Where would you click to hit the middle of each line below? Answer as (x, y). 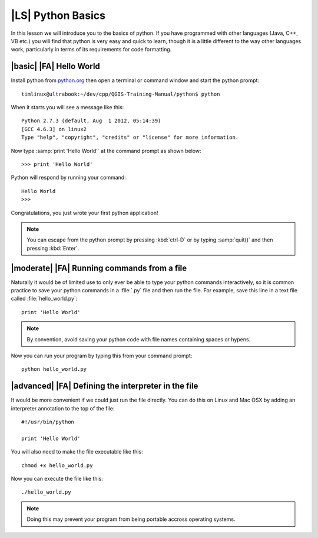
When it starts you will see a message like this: (67, 107)
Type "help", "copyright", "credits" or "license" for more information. (130, 138)
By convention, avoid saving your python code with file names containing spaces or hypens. (139, 339)
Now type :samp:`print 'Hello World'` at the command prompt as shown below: (106, 151)
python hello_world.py (54, 369)
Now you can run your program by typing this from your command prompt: (102, 356)
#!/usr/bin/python (48, 422)
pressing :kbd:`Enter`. (53, 248)
